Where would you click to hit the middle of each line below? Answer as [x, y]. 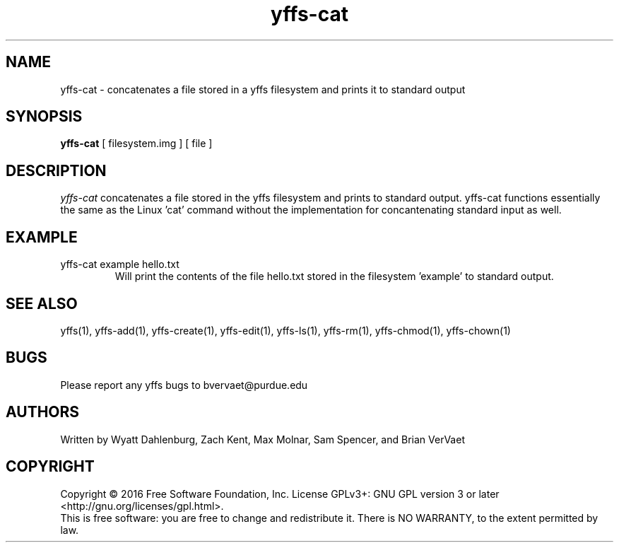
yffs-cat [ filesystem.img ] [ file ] [136, 144]
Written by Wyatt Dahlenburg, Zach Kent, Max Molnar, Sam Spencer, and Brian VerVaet [263, 439]
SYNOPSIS [44, 117]
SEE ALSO [42, 303]
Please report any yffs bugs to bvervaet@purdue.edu [184, 385]
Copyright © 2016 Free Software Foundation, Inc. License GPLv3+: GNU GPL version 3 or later [280, 494]
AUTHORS [43, 412]
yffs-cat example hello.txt [120, 264]
